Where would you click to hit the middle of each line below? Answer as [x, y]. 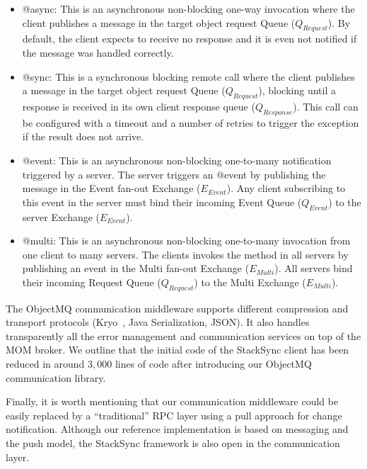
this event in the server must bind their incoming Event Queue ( [162, 202]
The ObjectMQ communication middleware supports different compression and [177, 308]
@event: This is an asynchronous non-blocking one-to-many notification [177, 160]
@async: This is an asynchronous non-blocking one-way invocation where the [188, 9]
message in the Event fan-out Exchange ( [111, 188]
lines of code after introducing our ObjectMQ [213, 364]
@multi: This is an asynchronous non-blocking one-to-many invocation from [186, 241]
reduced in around [45, 364]
